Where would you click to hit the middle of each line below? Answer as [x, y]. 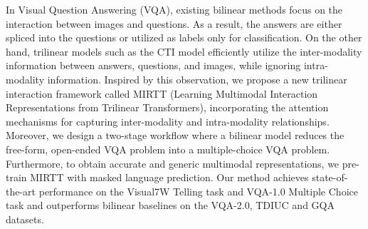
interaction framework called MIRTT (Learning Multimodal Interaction [162, 93]
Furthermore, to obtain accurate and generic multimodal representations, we [173, 163]
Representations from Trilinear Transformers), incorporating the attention [167, 107]
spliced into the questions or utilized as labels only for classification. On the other [184, 37]
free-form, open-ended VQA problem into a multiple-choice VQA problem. [168, 149]
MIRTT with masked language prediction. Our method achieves [169, 177]
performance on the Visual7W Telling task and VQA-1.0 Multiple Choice [198, 191]
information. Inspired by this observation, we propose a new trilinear [197, 79]
